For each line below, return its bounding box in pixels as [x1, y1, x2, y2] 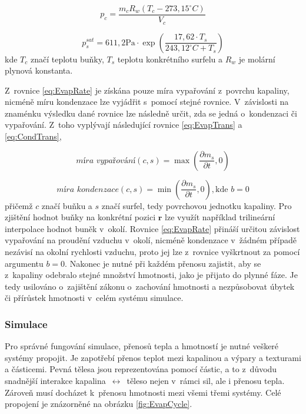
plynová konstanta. [5, 64, 73, 77]
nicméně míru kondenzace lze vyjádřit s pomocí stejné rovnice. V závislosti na [5, 95, 289, 108]
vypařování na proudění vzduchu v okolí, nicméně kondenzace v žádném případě [5, 234, 297, 246]
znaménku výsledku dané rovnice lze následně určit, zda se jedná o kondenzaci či [5, 107, 297, 119]
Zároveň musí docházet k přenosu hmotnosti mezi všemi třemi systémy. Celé [5, 386, 281, 398]
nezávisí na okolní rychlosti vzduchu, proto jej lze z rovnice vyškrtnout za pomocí [5, 246, 300, 258]
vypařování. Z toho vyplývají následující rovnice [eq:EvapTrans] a [5, 118, 242, 131]
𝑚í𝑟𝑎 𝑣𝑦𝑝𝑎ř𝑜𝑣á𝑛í [76, 156, 136, 165]
